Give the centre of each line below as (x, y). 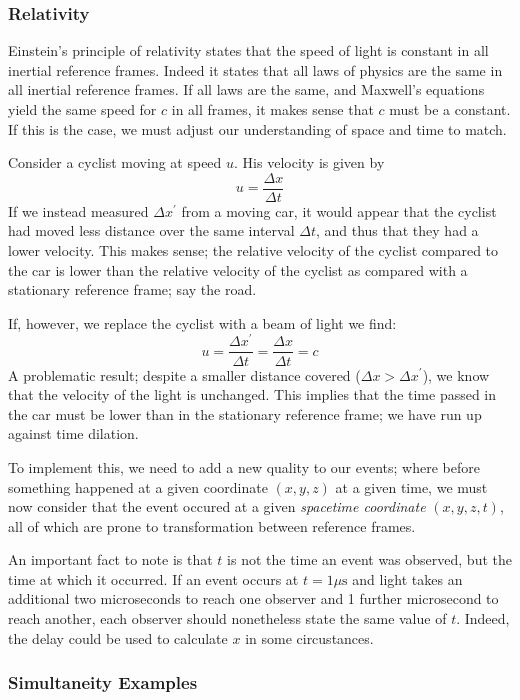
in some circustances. (309, 637)
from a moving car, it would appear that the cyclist (339, 210)
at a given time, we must (411, 486)
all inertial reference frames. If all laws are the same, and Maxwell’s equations (246, 89)
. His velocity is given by (309, 162)
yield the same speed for (82, 109)
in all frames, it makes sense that (272, 109)
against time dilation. (73, 433)
